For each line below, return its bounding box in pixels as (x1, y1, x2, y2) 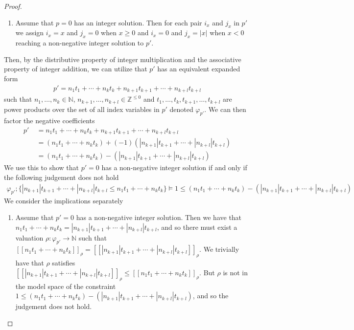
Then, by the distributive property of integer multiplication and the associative (4, 54, 241, 64)
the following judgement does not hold (4, 172, 119, 182)
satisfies (52, 258, 75, 268)
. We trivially (199, 244, 239, 254)
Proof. (4, 1, 22, 11)
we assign (15, 27, 44, 38)
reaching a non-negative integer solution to (15, 38, 144, 48)
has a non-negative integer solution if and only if (101, 162, 247, 173)
